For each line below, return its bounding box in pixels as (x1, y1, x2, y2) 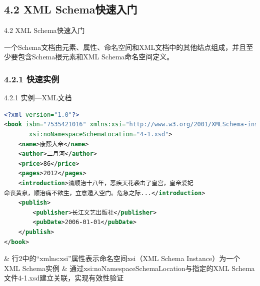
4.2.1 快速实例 (4, 72, 59, 85)
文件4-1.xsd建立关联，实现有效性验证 (4, 273, 124, 283)
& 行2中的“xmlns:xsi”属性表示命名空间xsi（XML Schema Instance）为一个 (4, 253, 240, 264)
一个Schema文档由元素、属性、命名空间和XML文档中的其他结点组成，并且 (4, 41, 246, 52)
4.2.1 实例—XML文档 (4, 92, 72, 103)
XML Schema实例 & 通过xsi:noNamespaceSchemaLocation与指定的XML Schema (4, 263, 255, 273)
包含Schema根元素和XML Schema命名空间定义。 (17, 51, 174, 62)
